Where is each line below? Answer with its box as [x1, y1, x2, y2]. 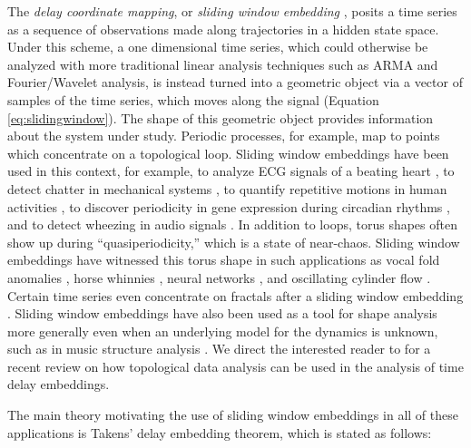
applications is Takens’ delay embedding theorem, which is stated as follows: [7, 423, 432, 442]
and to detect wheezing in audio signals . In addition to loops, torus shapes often [7, 215, 457, 234]
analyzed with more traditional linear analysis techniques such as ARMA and [7, 54, 438, 73]
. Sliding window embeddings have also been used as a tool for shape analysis [7, 304, 437, 323]
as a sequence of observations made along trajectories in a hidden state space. [7, 19, 439, 38]
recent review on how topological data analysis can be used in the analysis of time [7, 356, 464, 375]
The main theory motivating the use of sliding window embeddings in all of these [7, 405, 458, 424]
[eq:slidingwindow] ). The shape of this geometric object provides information [7, 108, 434, 127]
